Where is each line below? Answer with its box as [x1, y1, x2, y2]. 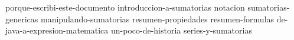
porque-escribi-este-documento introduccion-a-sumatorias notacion [5, 1, 245, 13]
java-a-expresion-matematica [5, 24, 109, 36]
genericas [5, 12, 38, 25]
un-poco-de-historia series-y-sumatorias [111, 24, 252, 36]
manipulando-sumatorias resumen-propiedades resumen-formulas [41, 12, 275, 25]
